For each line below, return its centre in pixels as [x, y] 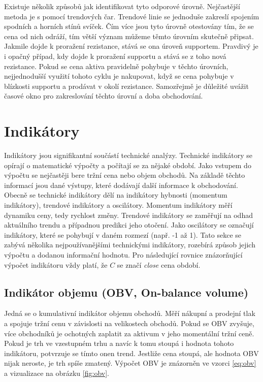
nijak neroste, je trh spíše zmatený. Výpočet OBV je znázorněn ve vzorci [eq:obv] [130, 363]
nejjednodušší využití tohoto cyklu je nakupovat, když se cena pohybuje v [119, 76]
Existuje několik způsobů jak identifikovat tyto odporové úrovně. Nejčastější [122, 6]
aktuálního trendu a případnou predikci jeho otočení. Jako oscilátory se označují [129, 225]
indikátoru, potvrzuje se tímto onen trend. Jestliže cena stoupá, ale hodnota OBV [131, 353]
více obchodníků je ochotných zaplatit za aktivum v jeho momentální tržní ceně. [129, 333]
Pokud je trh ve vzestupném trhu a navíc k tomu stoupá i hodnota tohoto [119, 343]
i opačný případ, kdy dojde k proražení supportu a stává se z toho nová [115, 56]
